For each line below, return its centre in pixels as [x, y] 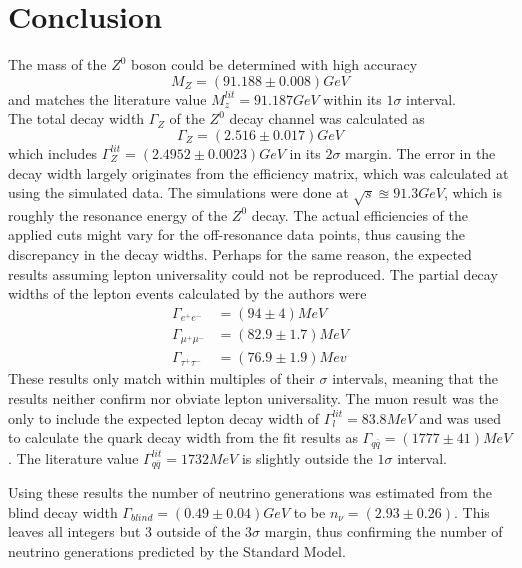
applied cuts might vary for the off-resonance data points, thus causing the [237, 234]
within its [352, 98]
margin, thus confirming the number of [383, 531]
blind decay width [63, 511]
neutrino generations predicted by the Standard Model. [177, 550]
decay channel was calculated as [327, 118]
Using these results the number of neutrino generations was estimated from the [250, 492]
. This [471, 511]
